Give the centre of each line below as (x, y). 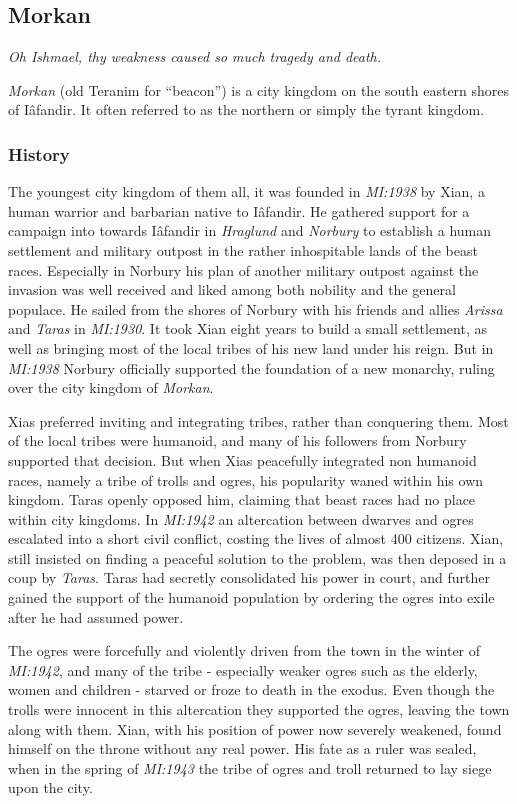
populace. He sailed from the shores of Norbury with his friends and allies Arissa (255, 308)
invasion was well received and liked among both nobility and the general (232, 289)
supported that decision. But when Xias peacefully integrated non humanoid (242, 459)
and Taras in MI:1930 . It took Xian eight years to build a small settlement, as (247, 328)
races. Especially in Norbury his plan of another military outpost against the (243, 269)
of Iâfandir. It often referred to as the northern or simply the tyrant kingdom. (246, 109)
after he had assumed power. (96, 616)
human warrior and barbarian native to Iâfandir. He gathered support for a (239, 210)
